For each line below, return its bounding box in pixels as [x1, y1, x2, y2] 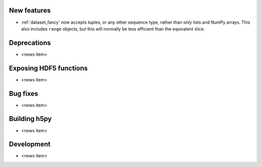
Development [9, 140, 51, 149]
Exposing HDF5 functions [9, 64, 88, 72]
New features [9, 6, 51, 15]
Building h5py [9, 115, 52, 123]
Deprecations [9, 39, 51, 47]
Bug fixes [9, 90, 38, 98]
